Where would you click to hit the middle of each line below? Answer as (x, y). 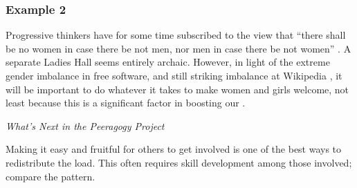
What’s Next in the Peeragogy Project (85, 125)
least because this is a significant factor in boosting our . (126, 103)
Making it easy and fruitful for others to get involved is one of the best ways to (174, 149)
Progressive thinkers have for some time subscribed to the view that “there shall (176, 35)
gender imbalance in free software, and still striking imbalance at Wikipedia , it (174, 75)
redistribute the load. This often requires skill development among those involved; (179, 162)
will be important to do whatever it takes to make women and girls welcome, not (177, 89)
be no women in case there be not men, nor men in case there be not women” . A (178, 48)
